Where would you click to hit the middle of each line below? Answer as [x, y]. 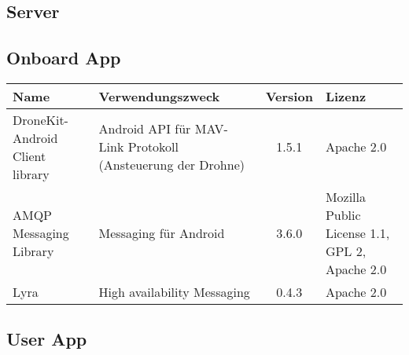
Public [343, 214]
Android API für [145, 129]
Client [29, 156]
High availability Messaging [174, 291]
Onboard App [64, 58]
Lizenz [346, 96]
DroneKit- [41, 119]
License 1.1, [357, 232]
